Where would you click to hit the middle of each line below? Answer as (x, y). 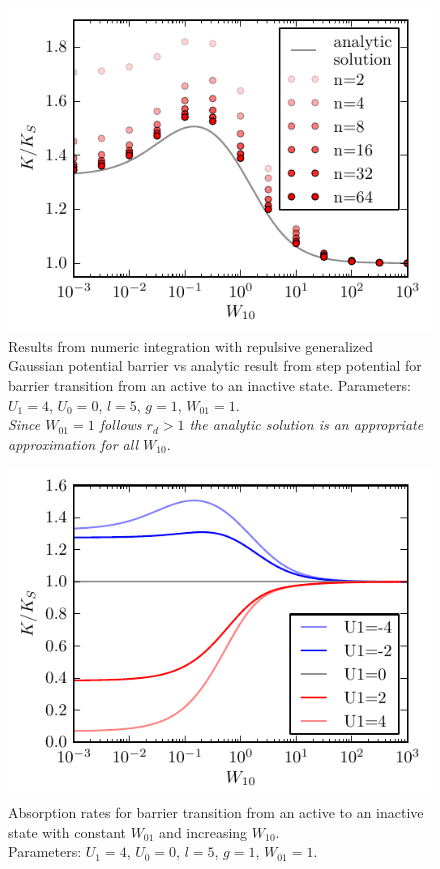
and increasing (203, 831)
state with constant (67, 831)
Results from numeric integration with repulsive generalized (191, 345)
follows (120, 424)
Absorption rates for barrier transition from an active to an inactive (216, 811)
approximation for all (73, 443)
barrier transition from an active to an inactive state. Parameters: (209, 385)
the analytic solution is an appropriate (306, 424)
